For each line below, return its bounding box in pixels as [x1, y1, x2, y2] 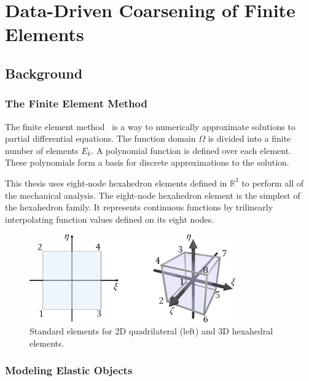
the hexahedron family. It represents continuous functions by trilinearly [5, 201, 273, 214]
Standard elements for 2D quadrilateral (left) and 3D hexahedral [29, 325, 273, 337]
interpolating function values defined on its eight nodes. [5, 212, 214, 225]
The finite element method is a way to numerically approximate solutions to [5, 120, 295, 133]
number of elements [5, 144, 79, 156]
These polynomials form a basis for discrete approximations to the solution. [5, 156, 289, 169]
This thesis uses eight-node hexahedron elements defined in [5, 176, 227, 189]
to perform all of [241, 176, 304, 189]
